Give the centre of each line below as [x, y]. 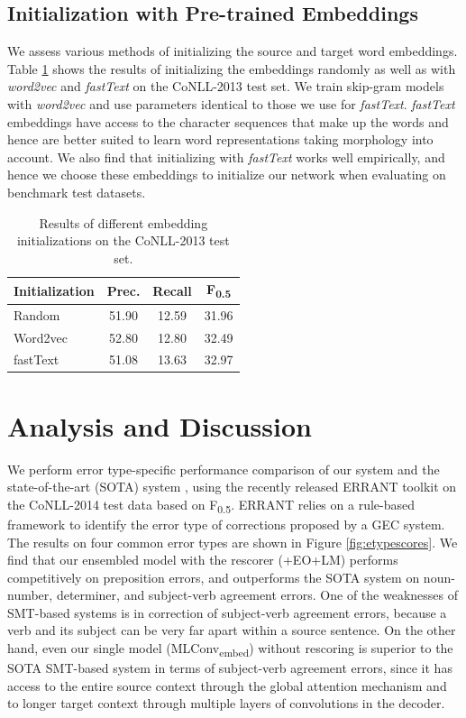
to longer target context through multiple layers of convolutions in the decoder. [226, 703]
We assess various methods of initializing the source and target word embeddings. [233, 51]
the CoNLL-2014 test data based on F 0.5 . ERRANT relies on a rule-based [211, 505]
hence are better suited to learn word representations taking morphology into [220, 139]
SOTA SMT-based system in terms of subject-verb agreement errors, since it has [230, 668]
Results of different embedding [123, 222]
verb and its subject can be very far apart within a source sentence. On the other [232, 630]
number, [30, 595]
